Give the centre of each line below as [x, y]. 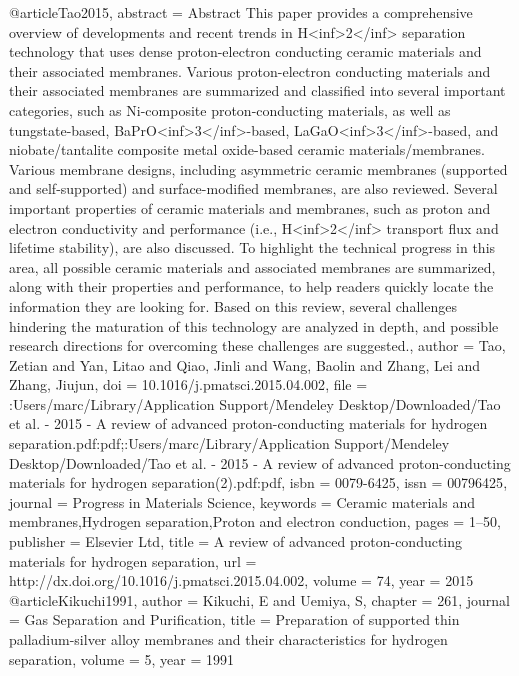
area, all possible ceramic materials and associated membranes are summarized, [252, 266]
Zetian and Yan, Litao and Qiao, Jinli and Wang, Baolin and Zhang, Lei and [245, 364]
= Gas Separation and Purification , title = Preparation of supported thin [234, 619]
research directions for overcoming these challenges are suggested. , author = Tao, [257, 345]
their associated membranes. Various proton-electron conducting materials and [250, 70]
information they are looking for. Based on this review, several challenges [233, 305]
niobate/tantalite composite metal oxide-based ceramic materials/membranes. [247, 149]
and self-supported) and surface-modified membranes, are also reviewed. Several [253, 188]
